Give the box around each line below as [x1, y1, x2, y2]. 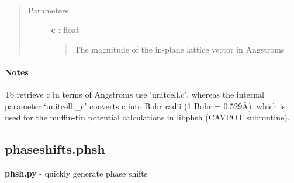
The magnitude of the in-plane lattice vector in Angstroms [74, 43, 285, 55]
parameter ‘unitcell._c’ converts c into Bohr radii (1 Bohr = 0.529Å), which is [5, 99, 286, 112]
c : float [51, 23, 79, 36]
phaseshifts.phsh [5, 140, 105, 158]
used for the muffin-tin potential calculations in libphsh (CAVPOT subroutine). [5, 111, 290, 123]
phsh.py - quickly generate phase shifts [5, 167, 148, 179]
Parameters [27, 4, 68, 16]
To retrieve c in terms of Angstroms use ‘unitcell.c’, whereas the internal [5, 88, 264, 101]
